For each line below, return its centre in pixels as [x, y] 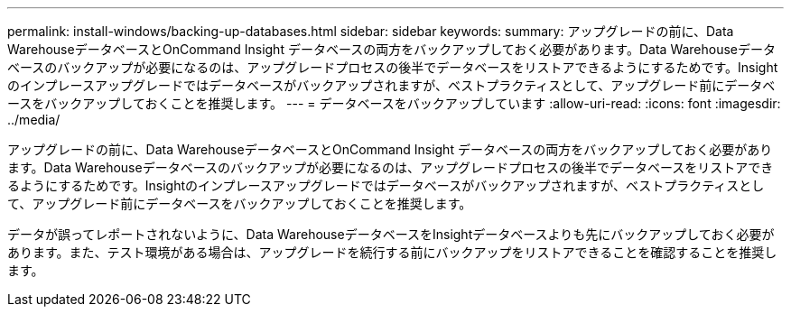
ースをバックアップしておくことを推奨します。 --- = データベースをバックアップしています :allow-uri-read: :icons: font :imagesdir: [394, 103]
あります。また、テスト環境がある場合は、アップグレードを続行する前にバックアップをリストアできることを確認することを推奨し [392, 252]
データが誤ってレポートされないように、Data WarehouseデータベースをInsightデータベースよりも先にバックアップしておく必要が [391, 234]
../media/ [34, 120]
